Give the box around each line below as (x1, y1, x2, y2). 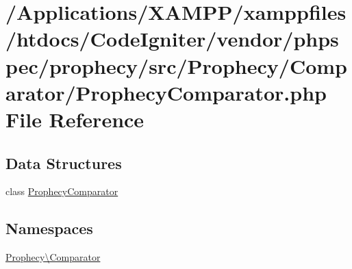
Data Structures (5, 152, 122, 173)
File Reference (5, 105, 144, 133)
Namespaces (5, 218, 93, 239)
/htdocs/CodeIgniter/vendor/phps (5, 25, 339, 53)
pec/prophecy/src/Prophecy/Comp (5, 51, 347, 79)
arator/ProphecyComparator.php (5, 78, 327, 106)
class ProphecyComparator (5, 184, 118, 198)
